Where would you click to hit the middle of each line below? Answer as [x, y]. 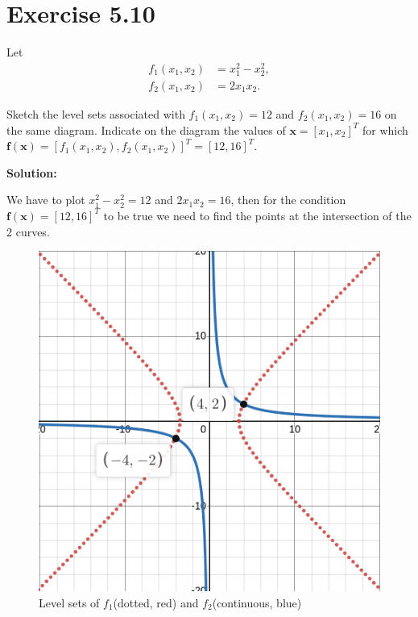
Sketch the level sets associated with [96, 114]
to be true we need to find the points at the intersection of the [257, 215]
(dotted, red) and [156, 602]
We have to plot [46, 200]
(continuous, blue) [257, 602]
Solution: [32, 172]
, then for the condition [288, 200]
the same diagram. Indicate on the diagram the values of [146, 129]
